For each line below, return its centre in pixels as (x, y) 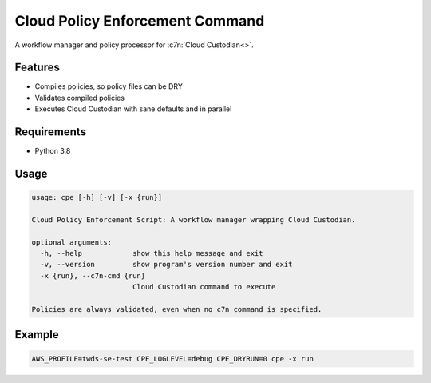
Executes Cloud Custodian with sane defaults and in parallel (133, 109)
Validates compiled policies (80, 98)
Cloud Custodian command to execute (204, 287)
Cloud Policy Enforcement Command (140, 21)
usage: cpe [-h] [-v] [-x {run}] (97, 197)
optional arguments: (71, 242)
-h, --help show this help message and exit (152, 253)
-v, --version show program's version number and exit (166, 265)
